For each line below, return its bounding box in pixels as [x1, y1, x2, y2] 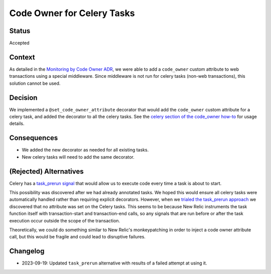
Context [9, 53, 35, 61]
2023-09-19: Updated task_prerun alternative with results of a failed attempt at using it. [22, 260, 207, 266]
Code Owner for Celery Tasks [9, 8, 135, 19]
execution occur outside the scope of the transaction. [9, 217, 120, 223]
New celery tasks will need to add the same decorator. [22, 154, 135, 160]
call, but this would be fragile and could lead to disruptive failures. [9, 234, 146, 240]
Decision [9, 93, 38, 102]
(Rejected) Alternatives [9, 167, 84, 176]
